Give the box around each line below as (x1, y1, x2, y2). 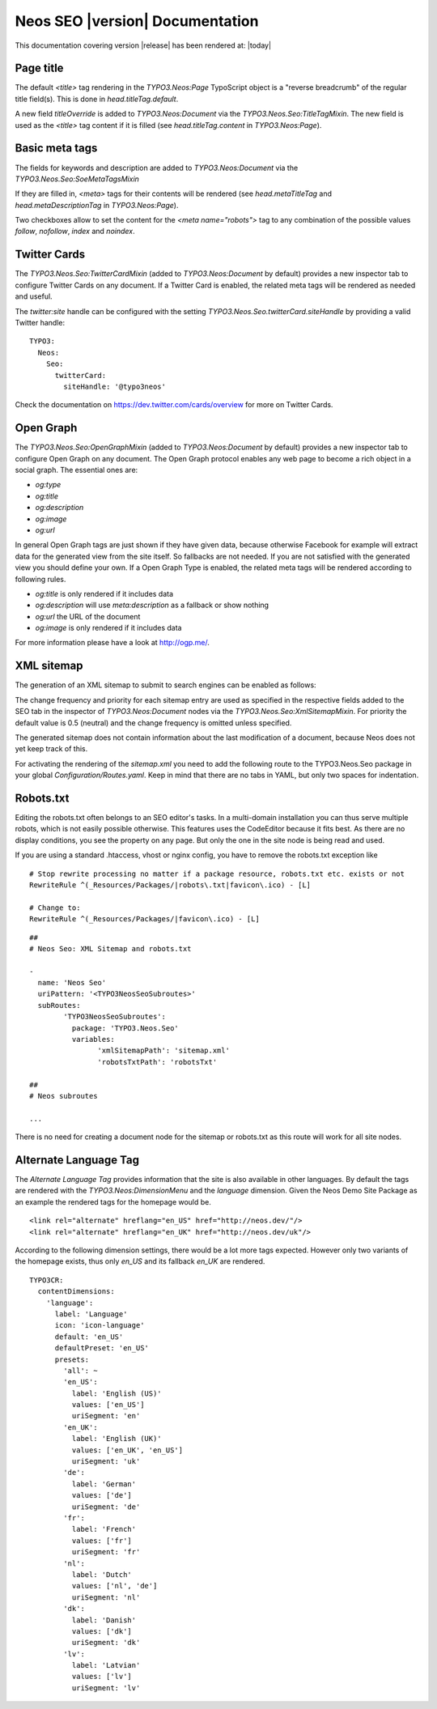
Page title (15, 62, 64, 75)
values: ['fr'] (71, 1536, 133, 1545)
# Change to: (29, 903, 81, 912)
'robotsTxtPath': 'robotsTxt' (97, 1057, 218, 1066)
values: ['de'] (71, 1490, 133, 1500)
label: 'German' (71, 1479, 137, 1489)
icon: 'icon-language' (54, 1320, 145, 1330)
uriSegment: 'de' (71, 1502, 141, 1511)
